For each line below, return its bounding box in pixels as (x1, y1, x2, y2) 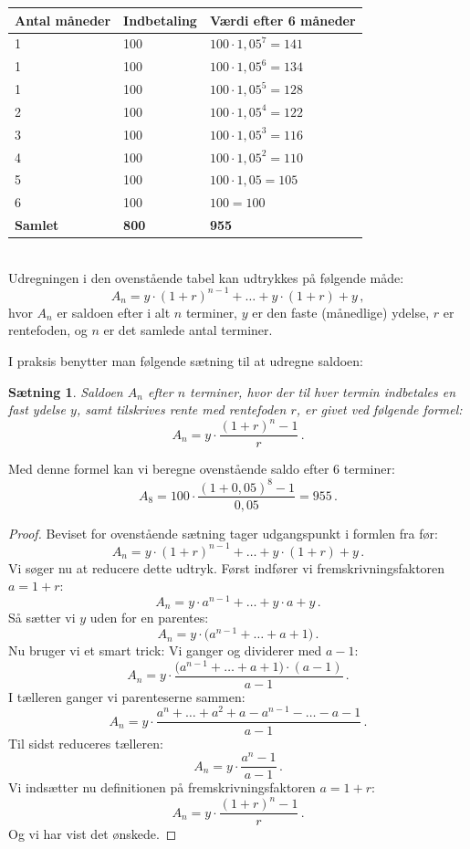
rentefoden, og (8, 320, 88, 340)
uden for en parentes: (89, 608, 209, 627)
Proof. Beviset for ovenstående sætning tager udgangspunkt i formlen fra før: (8, 523, 438, 542)
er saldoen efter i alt (57, 302, 171, 321)
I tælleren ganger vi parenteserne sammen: (8, 687, 245, 706)
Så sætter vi (8, 608, 76, 627)
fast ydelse (8, 400, 66, 419)
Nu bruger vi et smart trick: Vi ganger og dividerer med (8, 641, 322, 660)
